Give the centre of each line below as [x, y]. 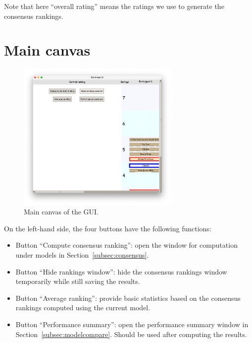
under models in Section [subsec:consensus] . [82, 255]
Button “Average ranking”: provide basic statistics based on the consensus [128, 298]
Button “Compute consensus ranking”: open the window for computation [126, 245]
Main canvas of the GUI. [61, 212]
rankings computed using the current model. [83, 308]
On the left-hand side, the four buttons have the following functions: [108, 228]
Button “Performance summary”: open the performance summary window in [132, 324]
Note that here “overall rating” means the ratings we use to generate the [114, 6]
